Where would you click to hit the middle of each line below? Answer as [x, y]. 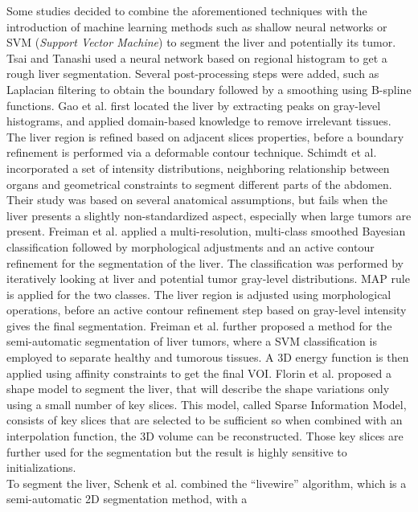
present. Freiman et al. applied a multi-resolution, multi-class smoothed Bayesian [206, 231]
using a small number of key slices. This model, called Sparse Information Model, [207, 404]
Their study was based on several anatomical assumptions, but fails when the [197, 200]
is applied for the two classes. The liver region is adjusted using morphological [199, 294]
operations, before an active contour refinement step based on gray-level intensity [207, 310]
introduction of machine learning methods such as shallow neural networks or [197, 26]
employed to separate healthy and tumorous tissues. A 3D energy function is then [208, 357]
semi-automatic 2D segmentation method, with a [127, 499]
